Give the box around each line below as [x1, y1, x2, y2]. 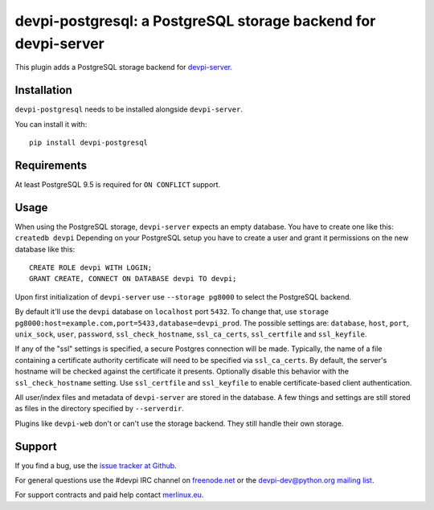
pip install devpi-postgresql [29, 138, 149, 148]
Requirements [14, 158, 88, 172]
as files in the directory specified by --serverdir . [14, 404, 185, 414]
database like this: [14, 244, 76, 254]
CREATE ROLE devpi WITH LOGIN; [29, 263, 153, 272]
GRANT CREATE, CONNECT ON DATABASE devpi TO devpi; [29, 274, 237, 284]
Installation [14, 84, 72, 97]
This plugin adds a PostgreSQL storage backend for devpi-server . [14, 63, 233, 72]
